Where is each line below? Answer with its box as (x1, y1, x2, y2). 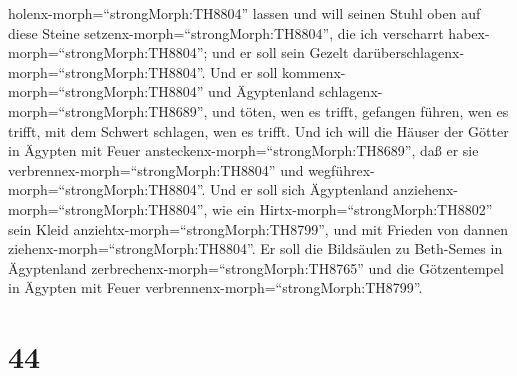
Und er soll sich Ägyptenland (210, 179, 389, 200)
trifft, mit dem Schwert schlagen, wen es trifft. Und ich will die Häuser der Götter (8, 120, 509, 141)
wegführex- (308, 159, 375, 180)
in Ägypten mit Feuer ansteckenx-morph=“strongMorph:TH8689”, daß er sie (8, 140, 479, 161)
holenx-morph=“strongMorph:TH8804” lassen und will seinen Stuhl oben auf (8, 3, 481, 23)
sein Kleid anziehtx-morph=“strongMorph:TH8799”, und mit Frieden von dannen (8, 218, 508, 239)
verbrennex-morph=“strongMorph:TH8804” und (8, 159, 304, 180)
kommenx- (282, 61, 346, 82)
